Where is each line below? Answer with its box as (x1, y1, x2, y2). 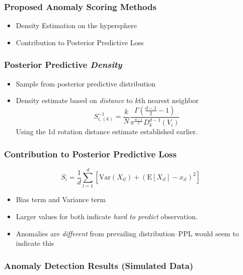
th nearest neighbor (138, 95, 199, 106)
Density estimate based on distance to (16, 95, 133, 106)
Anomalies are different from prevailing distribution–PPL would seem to (16, 228, 239, 238)
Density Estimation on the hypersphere (16, 20, 137, 31)
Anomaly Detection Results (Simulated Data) (4, 259, 194, 271)
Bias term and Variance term (16, 194, 106, 205)
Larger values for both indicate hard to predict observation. (16, 211, 198, 221)
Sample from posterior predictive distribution (16, 78, 156, 88)
